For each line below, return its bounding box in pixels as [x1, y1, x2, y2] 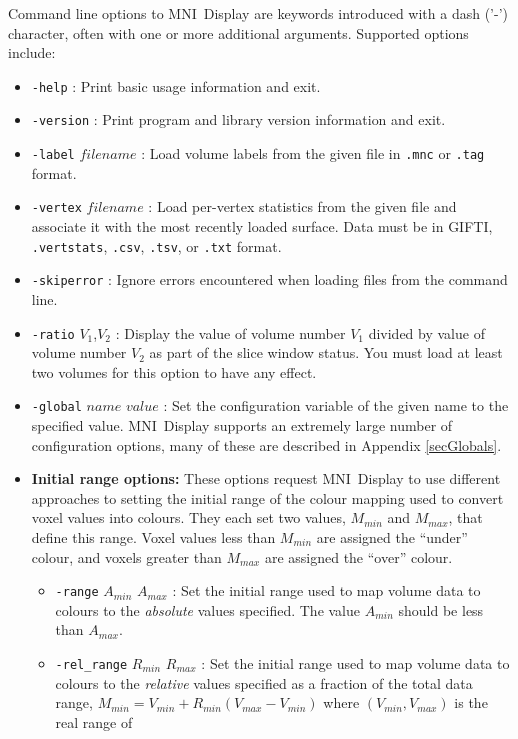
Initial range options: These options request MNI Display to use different [31, 468, 501, 489]
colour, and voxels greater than [31, 546, 222, 567]
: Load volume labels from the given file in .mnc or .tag [141, 143, 485, 164]
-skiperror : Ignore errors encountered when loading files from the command [31, 269, 508, 290]
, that [448, 507, 483, 528]
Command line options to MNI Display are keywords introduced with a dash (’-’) [8, 3, 508, 23]
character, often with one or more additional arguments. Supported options [8, 22, 469, 43]
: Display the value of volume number [115, 322, 346, 343]
